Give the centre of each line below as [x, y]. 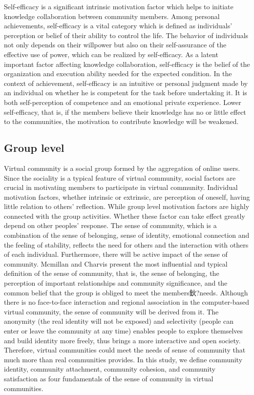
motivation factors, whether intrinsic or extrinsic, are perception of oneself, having [127, 197]
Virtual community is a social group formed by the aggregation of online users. [122, 168]
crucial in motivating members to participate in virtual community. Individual [121, 187]
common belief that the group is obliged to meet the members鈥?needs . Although [126, 292]
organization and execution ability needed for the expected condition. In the [118, 73]
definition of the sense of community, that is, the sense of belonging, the [112, 273]
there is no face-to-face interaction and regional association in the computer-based [127, 302]
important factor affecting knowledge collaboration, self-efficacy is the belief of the [127, 64]
